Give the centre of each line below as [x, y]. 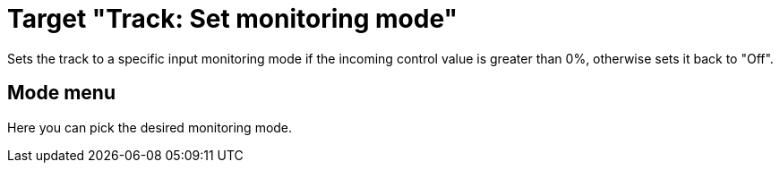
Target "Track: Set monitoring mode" [233, 19]
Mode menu [61, 93]
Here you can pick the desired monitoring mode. [150, 127]
